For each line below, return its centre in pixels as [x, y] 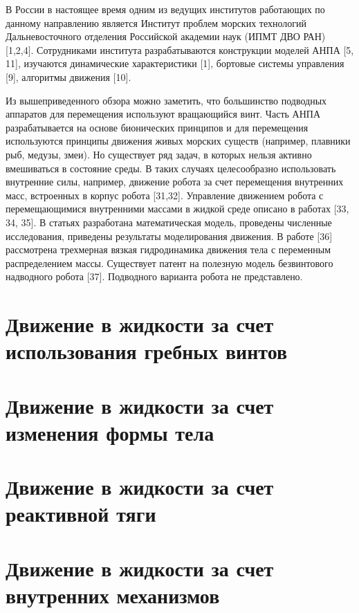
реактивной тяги [81, 514]
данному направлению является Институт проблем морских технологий [156, 22]
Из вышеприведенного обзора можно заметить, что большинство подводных [166, 100]
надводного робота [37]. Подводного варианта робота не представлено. [154, 276]
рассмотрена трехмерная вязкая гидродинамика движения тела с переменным [168, 249]
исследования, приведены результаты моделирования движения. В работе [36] [169, 236]
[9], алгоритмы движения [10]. [68, 76]
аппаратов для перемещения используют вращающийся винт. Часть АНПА [163, 114]
